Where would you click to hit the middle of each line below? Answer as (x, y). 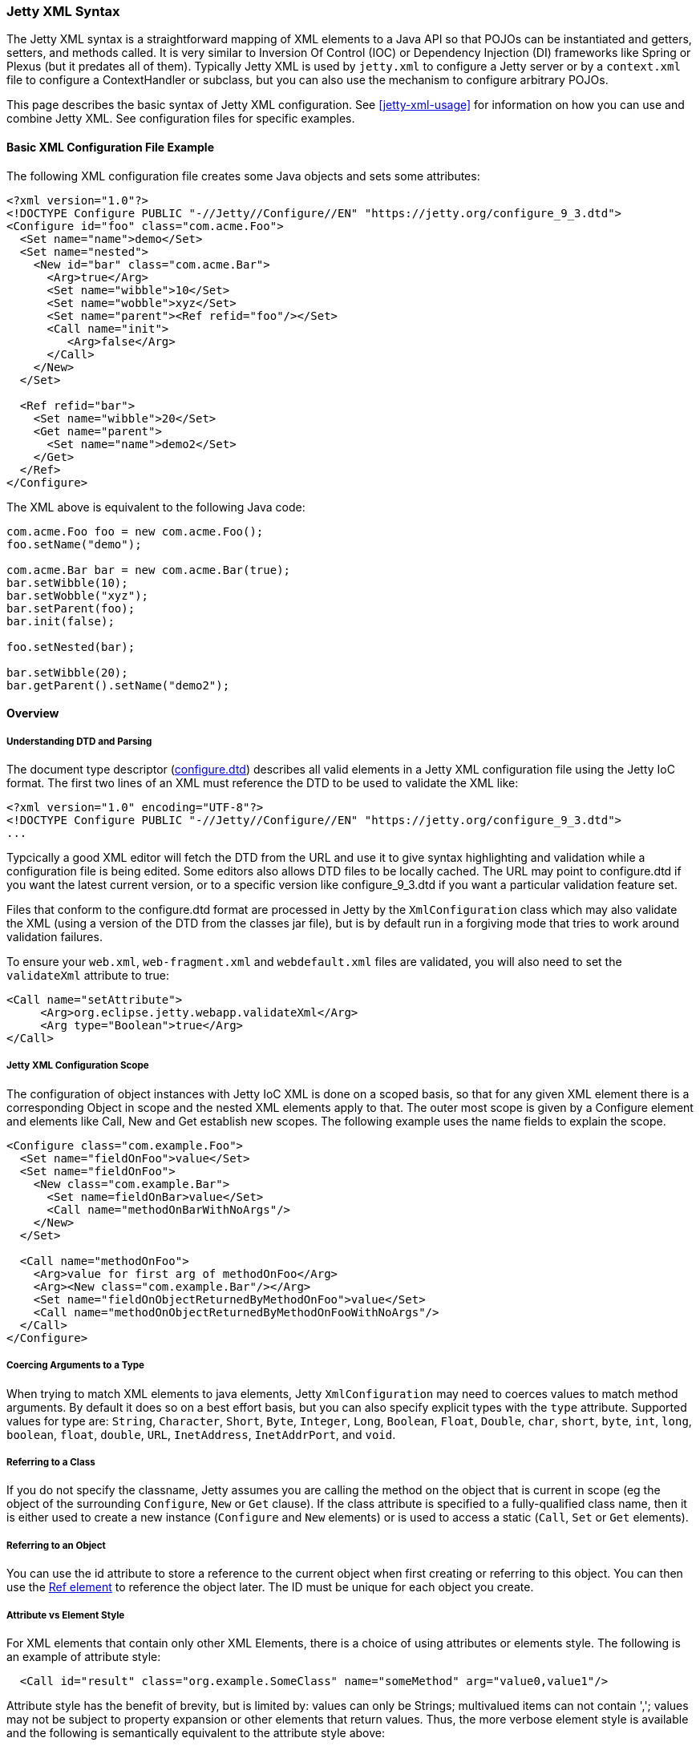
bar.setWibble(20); (67, 672)
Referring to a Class (51, 1462)
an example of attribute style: (84, 1656)
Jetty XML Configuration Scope (78, 1066)
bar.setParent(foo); (71, 608)
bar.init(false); (61, 621)
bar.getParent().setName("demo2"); (118, 685)
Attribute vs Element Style (66, 1615)
